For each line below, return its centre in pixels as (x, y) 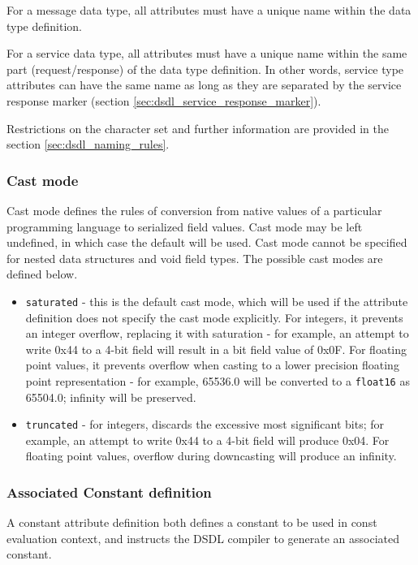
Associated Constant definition (109, 492)
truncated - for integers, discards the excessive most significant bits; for (205, 424)
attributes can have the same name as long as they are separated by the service (204, 85)
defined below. (42, 274)
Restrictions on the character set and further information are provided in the (198, 128)
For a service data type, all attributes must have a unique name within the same (207, 53)
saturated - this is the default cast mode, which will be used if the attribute (217, 301)
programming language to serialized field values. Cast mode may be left (185, 226)
